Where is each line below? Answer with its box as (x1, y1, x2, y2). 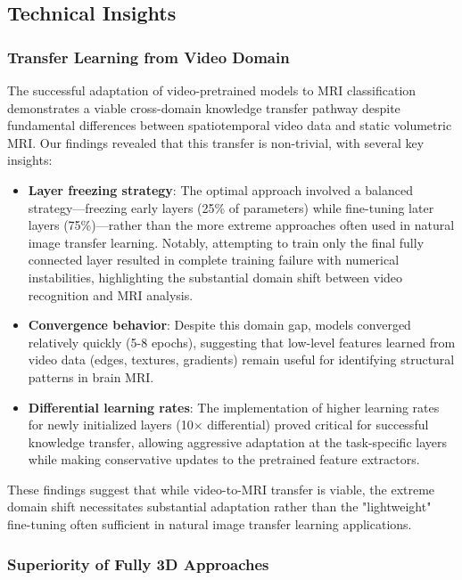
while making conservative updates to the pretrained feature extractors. (28, 450, 420, 469)
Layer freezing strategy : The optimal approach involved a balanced (28, 180, 414, 199)
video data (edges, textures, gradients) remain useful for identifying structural (28, 350, 455, 369)
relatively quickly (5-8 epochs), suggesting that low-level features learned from (28, 332, 456, 351)
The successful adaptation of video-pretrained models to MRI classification (7, 81, 417, 99)
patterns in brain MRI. (28, 367, 154, 386)
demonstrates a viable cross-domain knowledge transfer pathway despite (7, 98, 400, 117)
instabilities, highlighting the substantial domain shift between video (28, 267, 403, 286)
